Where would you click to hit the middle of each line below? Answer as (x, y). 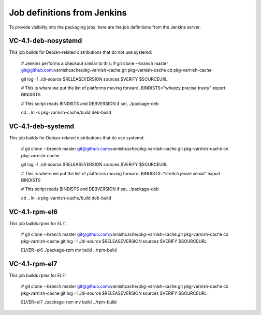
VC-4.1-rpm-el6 (33, 212)
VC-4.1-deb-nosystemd (45, 41)
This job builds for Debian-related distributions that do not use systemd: (80, 52)
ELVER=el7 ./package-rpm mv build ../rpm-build (69, 302)
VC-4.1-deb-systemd (42, 126)
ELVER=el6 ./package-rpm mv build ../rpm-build (69, 250)
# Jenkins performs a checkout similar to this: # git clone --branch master (95, 63)
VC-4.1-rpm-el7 (33, 264)
